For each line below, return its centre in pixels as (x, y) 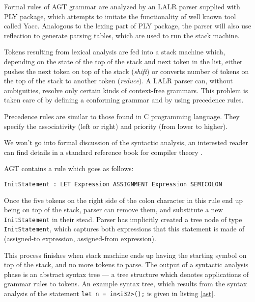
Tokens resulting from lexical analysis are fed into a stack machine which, (115, 52)
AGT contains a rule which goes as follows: (69, 168)
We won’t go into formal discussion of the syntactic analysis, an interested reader (126, 142)
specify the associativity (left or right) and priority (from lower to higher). (116, 126)
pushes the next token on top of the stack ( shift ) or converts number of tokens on (127, 71)
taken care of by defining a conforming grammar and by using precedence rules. (124, 100)
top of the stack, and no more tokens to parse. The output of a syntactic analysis (126, 264)
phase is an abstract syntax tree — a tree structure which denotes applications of (127, 274)
